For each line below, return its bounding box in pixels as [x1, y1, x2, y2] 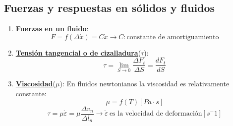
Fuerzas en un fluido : [15, 23, 89, 34]
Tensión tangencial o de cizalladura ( [15, 47, 141, 58]
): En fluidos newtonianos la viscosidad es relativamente [59, 78, 230, 89]
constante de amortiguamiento [126, 33, 219, 41]
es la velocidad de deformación [109, 110, 202, 118]
